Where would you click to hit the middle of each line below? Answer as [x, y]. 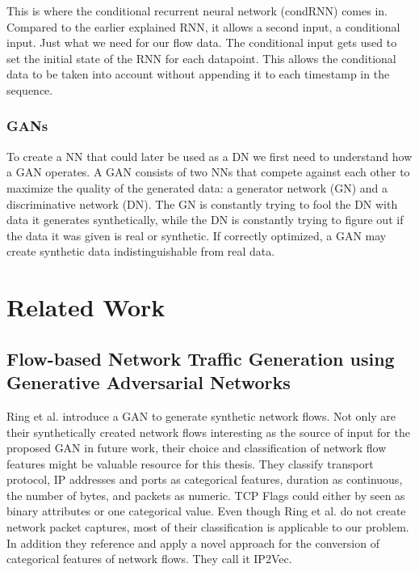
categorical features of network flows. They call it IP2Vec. [149, 559]
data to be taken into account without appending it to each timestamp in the [198, 74]
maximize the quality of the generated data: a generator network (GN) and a [197, 187]
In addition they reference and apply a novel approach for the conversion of [193, 542]
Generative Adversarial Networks [149, 382]
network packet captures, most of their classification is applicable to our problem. [208, 527]
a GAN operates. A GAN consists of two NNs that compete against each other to [208, 172]
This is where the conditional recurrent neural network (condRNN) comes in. [197, 11]
